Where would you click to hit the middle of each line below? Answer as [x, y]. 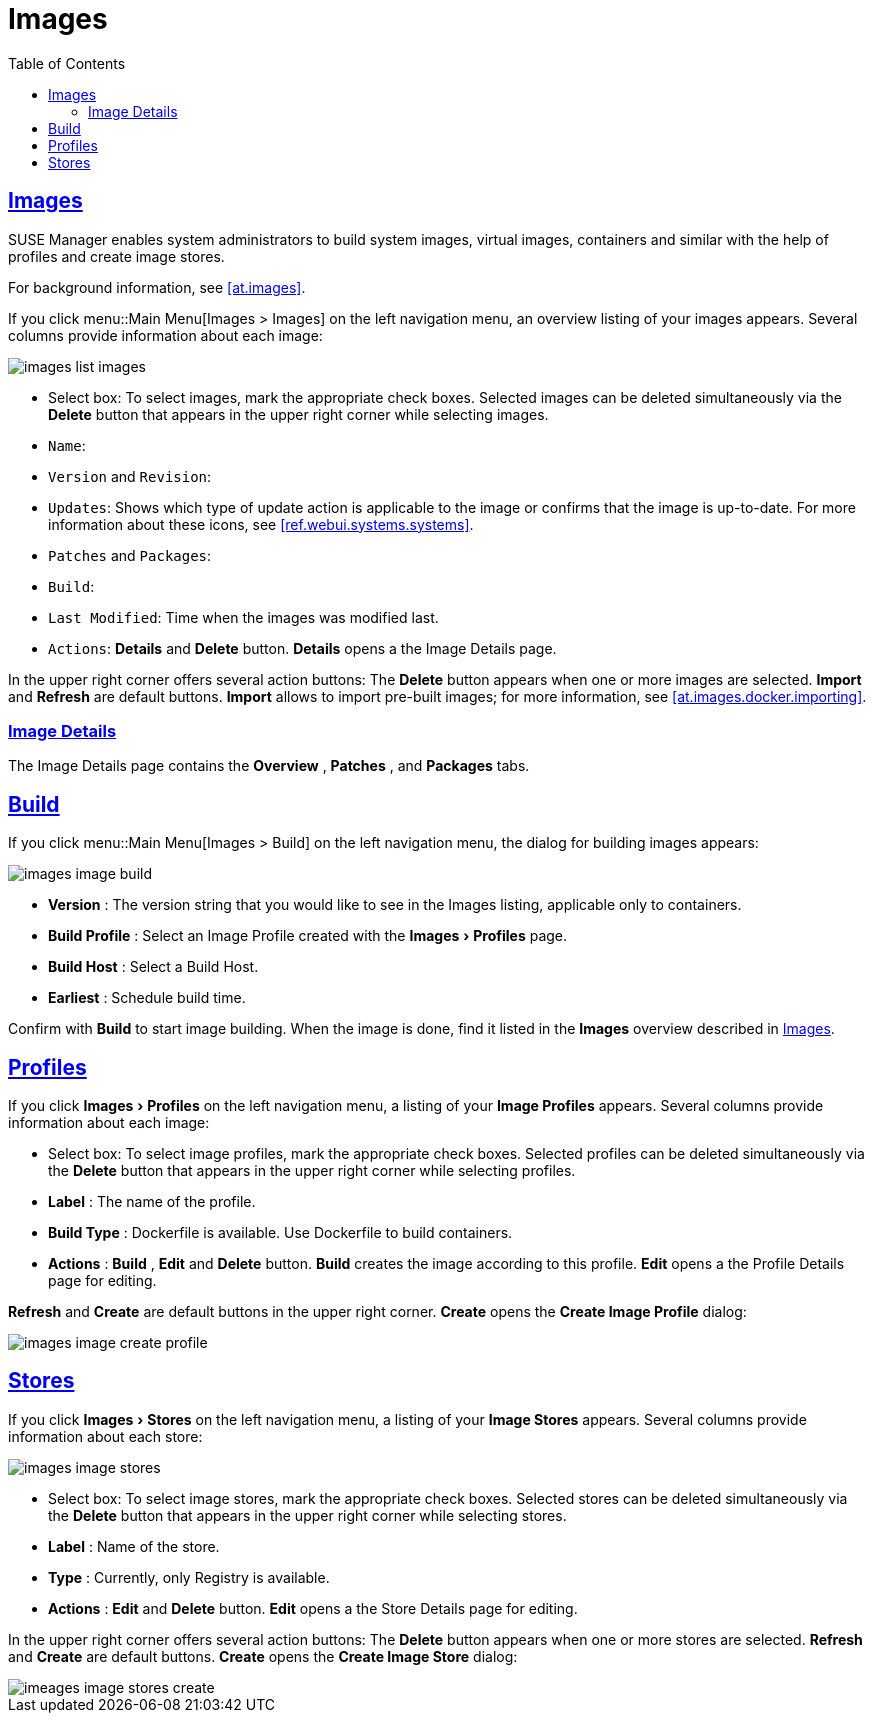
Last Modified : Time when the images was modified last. [243, 617]
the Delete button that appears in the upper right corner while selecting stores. [307, 1515]
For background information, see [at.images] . [157, 287]
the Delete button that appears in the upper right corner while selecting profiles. [312, 1171]
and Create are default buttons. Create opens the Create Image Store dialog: [263, 1656]
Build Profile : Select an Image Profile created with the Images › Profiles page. [308, 936]
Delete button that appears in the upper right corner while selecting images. [298, 414]
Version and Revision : [130, 476]
